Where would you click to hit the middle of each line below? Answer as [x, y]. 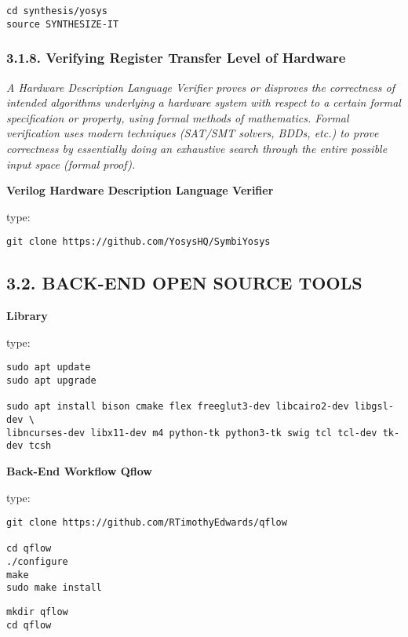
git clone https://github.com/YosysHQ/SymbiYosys [138, 242]
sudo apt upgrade [51, 380]
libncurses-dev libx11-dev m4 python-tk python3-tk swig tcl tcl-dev [192, 433]
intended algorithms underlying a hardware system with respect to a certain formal [204, 102]
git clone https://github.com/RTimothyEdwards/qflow [147, 523]
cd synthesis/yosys [57, 11]
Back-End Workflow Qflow [79, 470]
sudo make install [54, 588]
